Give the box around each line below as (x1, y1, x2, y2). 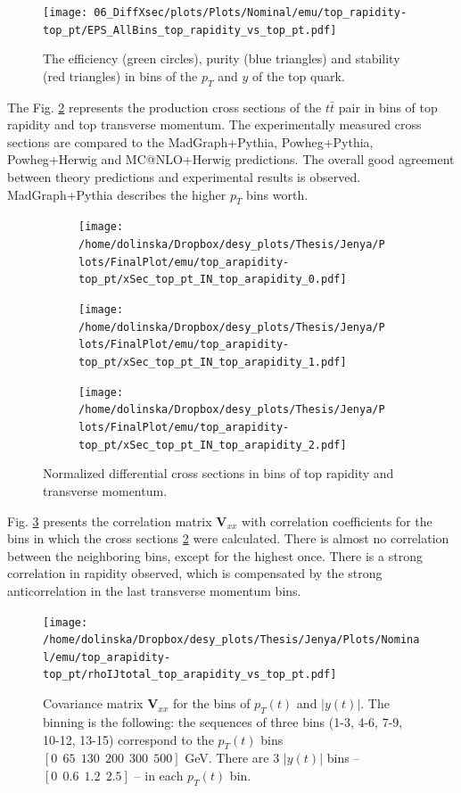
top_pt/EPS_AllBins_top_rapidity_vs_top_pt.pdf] (43, 23, 337, 37)
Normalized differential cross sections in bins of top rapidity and (43, 464, 394, 483)
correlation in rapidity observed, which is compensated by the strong (7, 564, 383, 582)
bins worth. (246, 185, 309, 203)
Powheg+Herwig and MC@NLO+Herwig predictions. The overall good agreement (7, 150, 455, 169)
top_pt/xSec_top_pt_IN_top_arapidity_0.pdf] (78, 273, 347, 286)
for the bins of (172, 694, 251, 713)
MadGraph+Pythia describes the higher (7, 185, 226, 203)
